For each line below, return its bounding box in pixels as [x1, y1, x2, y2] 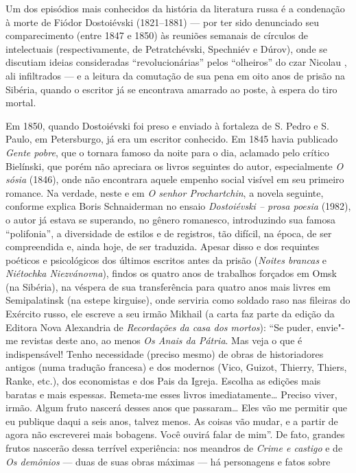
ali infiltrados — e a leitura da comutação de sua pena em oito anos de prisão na [5, 68, 346, 82]
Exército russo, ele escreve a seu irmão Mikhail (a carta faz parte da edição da [5, 306, 335, 321]
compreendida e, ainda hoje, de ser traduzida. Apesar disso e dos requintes [5, 239, 320, 254]
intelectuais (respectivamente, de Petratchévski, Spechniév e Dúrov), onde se [5, 41, 327, 56]
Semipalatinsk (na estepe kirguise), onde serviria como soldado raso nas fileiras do [5, 293, 351, 307]
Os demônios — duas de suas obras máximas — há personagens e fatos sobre [5, 454, 331, 468]
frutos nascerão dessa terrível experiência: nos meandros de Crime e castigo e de [5, 441, 343, 454]
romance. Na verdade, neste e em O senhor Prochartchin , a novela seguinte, [5, 185, 324, 199]
